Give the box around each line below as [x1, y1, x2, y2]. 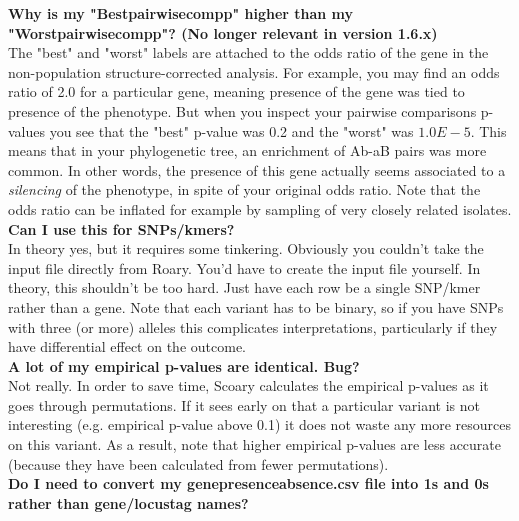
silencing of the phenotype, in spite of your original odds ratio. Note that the [8, 179, 481, 200]
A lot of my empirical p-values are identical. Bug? [8, 355, 360, 376]
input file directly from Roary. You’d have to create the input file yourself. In [8, 257, 481, 278]
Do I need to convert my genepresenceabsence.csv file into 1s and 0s [8, 473, 489, 494]
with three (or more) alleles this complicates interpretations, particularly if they [8, 316, 498, 337]
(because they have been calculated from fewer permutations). [8, 453, 389, 474]
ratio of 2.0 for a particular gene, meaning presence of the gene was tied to [8, 81, 465, 102]
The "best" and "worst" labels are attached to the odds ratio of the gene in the [8, 42, 489, 63]
